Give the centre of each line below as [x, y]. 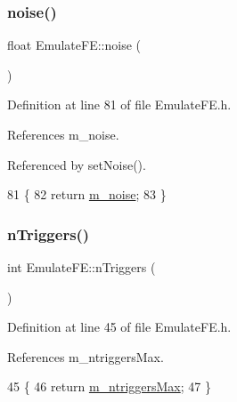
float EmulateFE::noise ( [74, 45]
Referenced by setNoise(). [77, 164]
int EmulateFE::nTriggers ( [82, 267]
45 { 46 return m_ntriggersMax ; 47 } [109, 386]
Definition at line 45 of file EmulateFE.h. [119, 327]
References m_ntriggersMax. [86, 356]
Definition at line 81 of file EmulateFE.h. [119, 105]
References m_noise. [63, 134]
